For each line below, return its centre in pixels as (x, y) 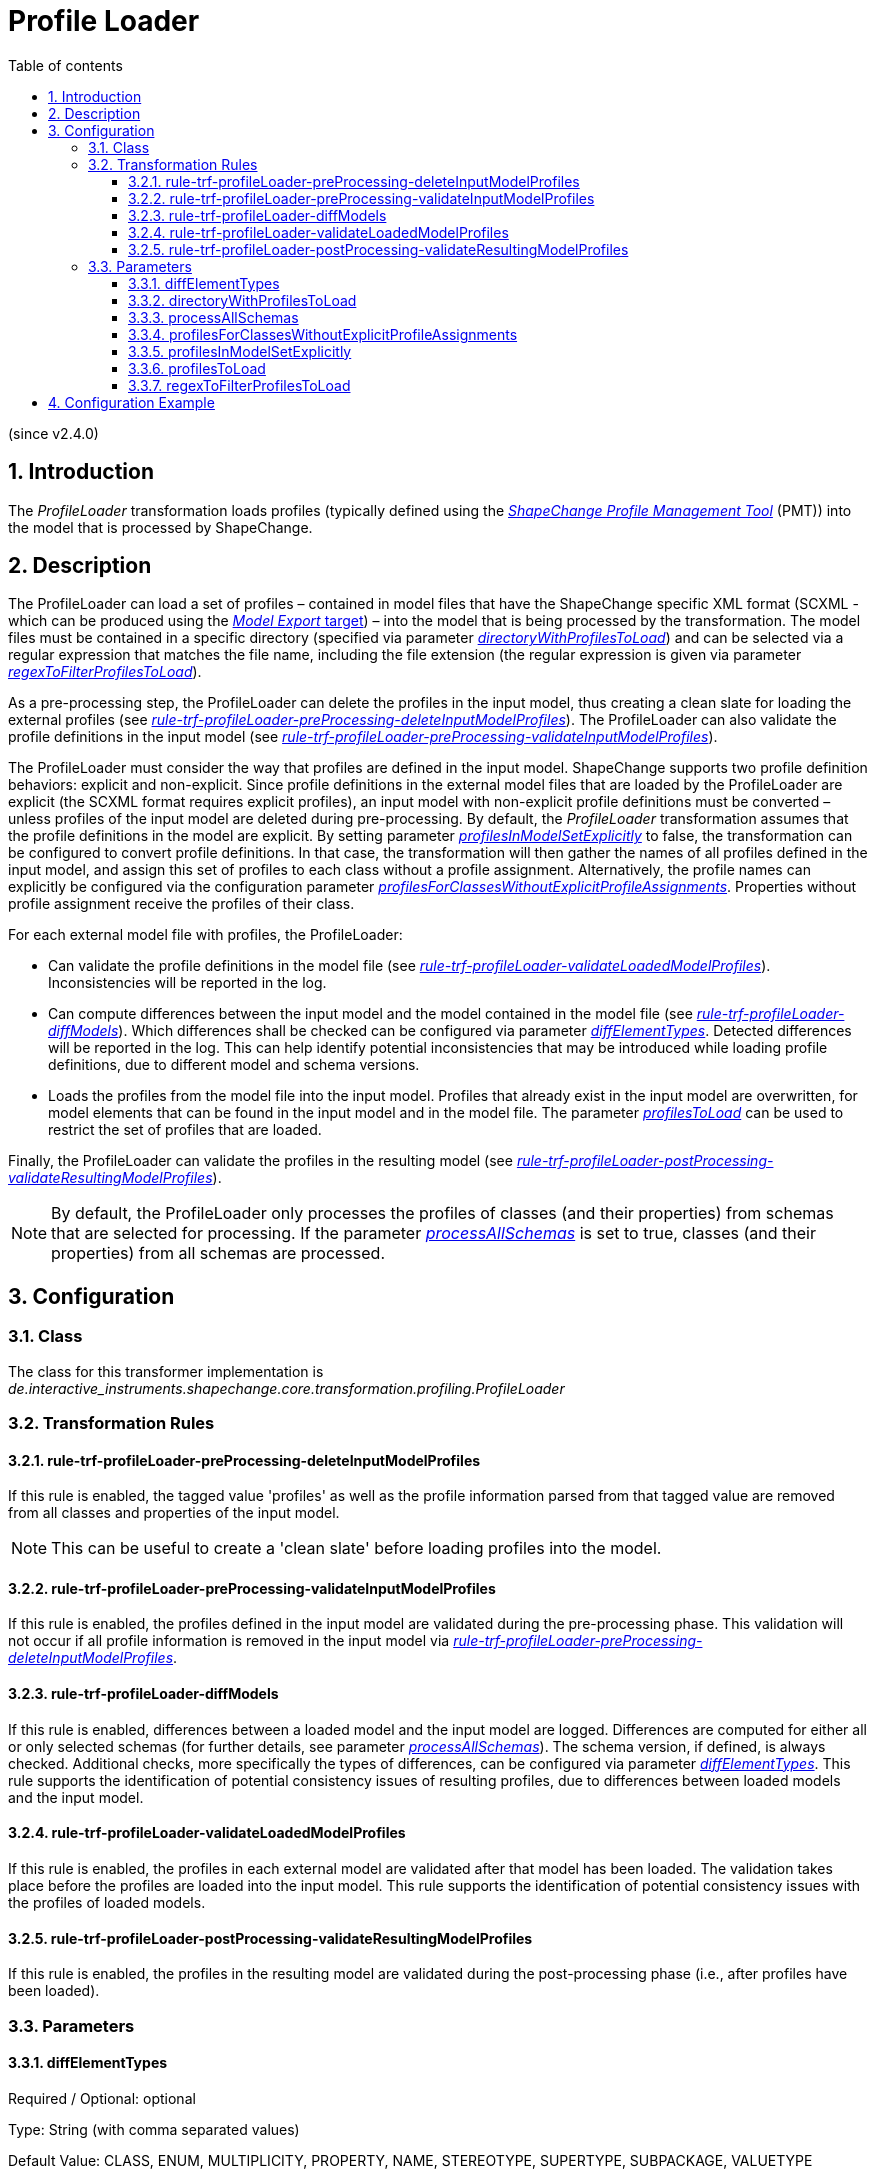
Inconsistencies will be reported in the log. (187, 983)
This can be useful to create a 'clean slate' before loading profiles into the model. (356, 1548)
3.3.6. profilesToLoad (197, 368)
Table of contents (65, 65)
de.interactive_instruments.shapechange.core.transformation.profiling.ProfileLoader (286, 1388)
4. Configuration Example (131, 402)
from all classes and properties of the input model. (174, 1513)
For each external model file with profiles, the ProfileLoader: (205, 935)
